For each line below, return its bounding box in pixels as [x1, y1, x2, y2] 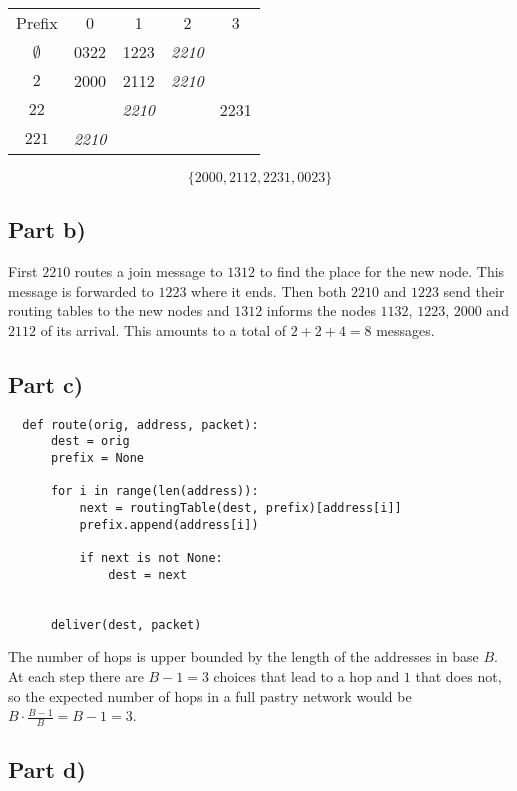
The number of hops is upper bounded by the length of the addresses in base [8, 646, 479, 667]
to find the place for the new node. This [259, 261, 505, 282]
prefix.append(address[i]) [79, 517, 259, 532]
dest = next [108, 567, 187, 582]
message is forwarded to [8, 280, 154, 301]
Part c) [8, 368, 84, 399]
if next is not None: [79, 551, 223, 566]
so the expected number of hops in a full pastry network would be [8, 685, 412, 706]
